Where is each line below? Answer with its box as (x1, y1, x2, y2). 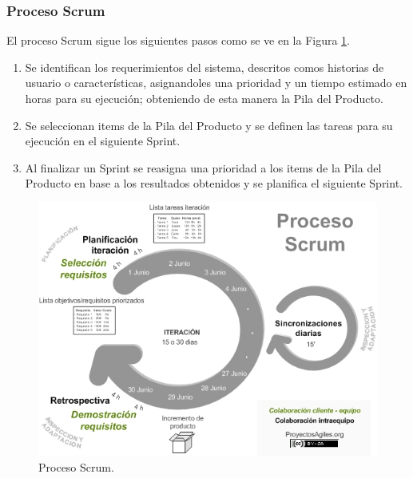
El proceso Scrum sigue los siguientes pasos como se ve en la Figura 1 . (6, 32, 351, 49)
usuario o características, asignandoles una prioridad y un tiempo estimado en (25, 74, 407, 91)
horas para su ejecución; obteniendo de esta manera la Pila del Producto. (25, 90, 383, 106)
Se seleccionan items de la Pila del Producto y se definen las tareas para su (25, 117, 393, 133)
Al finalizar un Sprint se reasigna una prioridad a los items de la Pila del (25, 159, 382, 176)
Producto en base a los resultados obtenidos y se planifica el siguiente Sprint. (25, 175, 403, 192)
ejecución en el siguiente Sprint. (25, 132, 181, 149)
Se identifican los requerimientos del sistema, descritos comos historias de (25, 58, 384, 75)
